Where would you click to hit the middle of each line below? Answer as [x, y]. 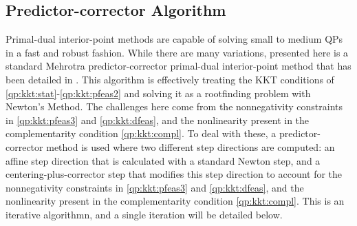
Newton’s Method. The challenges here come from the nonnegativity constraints [174, 106]
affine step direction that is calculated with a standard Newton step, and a [163, 160]
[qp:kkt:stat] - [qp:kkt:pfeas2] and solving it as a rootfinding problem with [158, 93]
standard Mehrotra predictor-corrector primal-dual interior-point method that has [178, 66]
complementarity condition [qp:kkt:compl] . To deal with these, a [141, 133]
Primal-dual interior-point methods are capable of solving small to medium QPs [174, 39]
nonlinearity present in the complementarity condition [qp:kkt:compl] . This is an [175, 201]
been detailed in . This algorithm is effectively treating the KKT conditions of [170, 79]
